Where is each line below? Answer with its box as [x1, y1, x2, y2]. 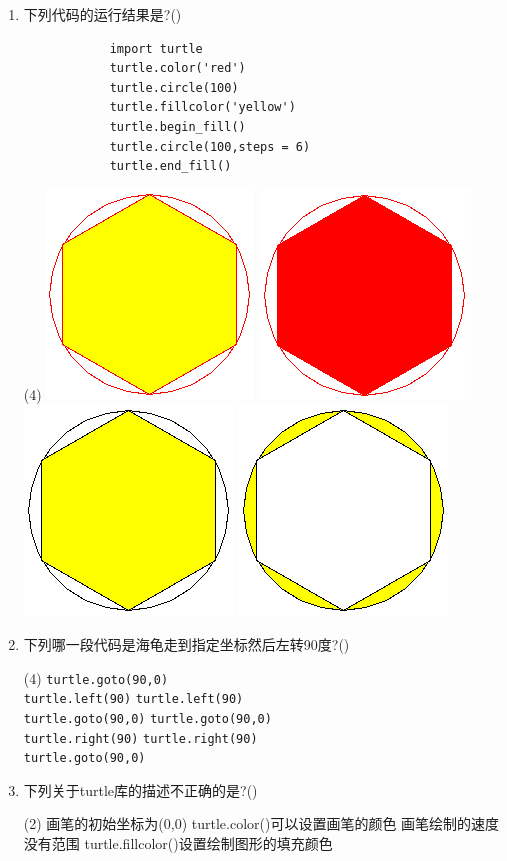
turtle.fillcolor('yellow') [109, 100, 296, 115]
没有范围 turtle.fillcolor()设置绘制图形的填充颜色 [23, 833, 333, 853]
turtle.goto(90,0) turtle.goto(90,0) [23, 711, 272, 726]
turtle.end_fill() [109, 159, 232, 174]
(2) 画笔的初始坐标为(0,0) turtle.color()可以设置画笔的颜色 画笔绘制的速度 [23, 813, 500, 834]
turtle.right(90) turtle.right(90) [23, 731, 258, 746]
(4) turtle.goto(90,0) [23, 667, 169, 688]
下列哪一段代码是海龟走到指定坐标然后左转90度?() [23, 633, 350, 654]
